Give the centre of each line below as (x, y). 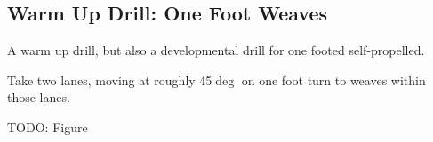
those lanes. (39, 97)
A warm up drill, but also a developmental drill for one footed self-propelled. (216, 50)
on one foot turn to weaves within (333, 79)
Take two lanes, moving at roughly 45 (110, 79)
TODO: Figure (48, 126)
